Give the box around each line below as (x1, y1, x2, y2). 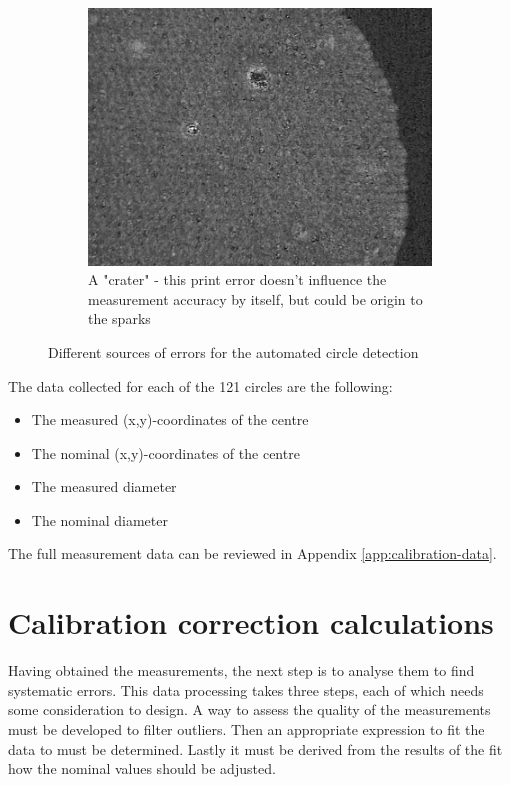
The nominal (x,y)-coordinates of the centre (31, 442, 300, 463)
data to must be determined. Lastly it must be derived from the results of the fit (8, 738, 503, 759)
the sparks (88, 308, 151, 329)
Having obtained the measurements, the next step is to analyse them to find (8, 660, 475, 681)
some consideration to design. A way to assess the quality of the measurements (8, 699, 491, 720)
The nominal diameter (31, 509, 168, 530)
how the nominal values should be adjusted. (8, 758, 276, 779)
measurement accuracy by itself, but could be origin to (88, 288, 423, 309)
